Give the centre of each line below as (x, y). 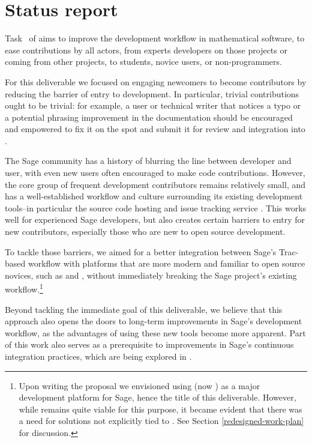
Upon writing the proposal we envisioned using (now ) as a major (139, 385)
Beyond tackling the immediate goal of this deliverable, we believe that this (144, 309)
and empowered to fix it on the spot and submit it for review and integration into (155, 129)
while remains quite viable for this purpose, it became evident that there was (160, 409)
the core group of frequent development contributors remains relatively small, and (155, 184)
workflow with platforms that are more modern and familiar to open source (166, 263)
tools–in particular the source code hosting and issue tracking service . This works (156, 207)
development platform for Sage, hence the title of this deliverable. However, (157, 397)
